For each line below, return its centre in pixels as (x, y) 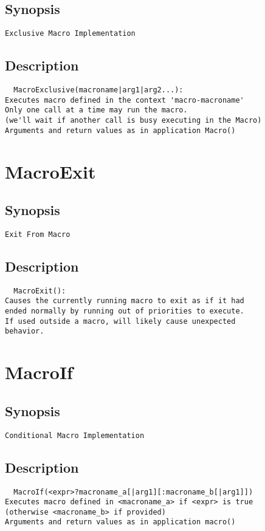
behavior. (25, 331)
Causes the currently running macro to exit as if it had (125, 301)
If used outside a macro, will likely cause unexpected (120, 321)
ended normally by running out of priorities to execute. (125, 311)
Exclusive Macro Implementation (70, 34)
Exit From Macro (38, 234)
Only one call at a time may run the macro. (96, 110)
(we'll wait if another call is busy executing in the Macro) (133, 121)
